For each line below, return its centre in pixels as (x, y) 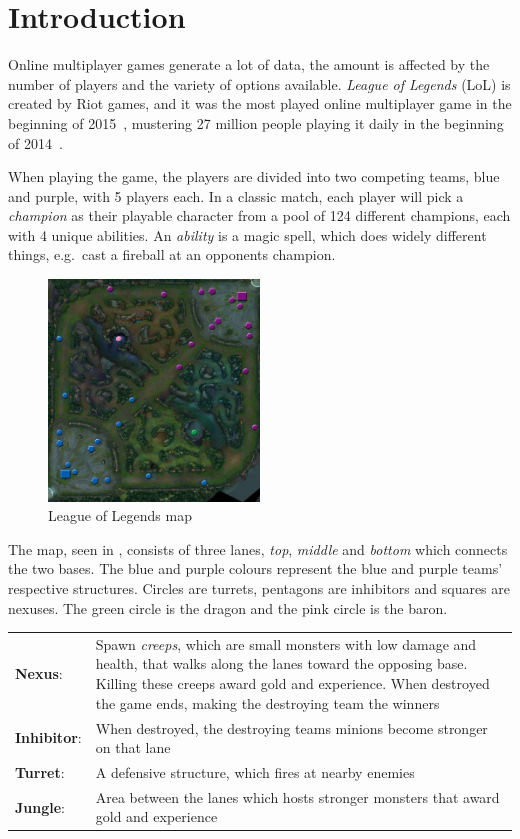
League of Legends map (120, 515)
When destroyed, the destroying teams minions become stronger (291, 727)
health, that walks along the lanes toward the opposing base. (281, 663)
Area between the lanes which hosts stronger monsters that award (297, 796)
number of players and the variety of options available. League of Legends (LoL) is (259, 83)
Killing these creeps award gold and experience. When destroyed (292, 683)
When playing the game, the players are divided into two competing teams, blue (254, 176)
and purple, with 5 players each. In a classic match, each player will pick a (236, 195)
